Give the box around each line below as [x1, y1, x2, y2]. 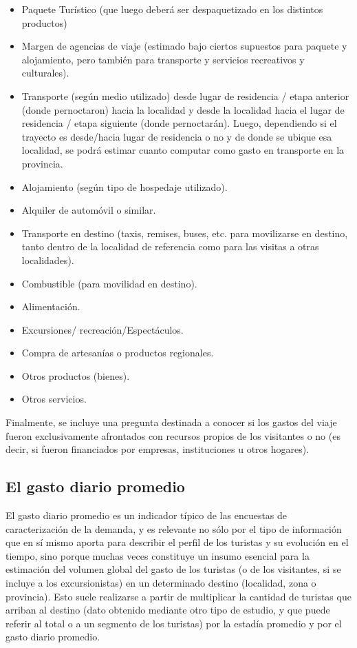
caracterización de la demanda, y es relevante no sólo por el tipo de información [6, 521, 342, 536]
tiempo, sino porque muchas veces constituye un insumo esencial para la [6, 548, 310, 563]
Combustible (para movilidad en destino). [21, 276, 197, 290]
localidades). [21, 252, 74, 267]
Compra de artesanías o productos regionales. [21, 345, 214, 360]
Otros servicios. [21, 392, 87, 406]
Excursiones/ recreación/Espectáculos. [21, 322, 184, 336]
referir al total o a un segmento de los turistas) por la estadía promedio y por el [6, 616, 342, 630]
